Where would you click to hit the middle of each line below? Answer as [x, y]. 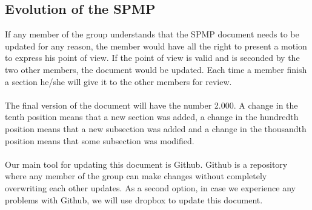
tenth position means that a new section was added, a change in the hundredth [152, 117]
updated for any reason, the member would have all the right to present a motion [156, 46]
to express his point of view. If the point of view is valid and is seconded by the [152, 58]
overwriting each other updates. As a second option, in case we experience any [150, 187]
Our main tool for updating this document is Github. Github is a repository [146, 164]
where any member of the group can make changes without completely [136, 176]
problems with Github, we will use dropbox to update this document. [134, 199]
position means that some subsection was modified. [100, 140]
